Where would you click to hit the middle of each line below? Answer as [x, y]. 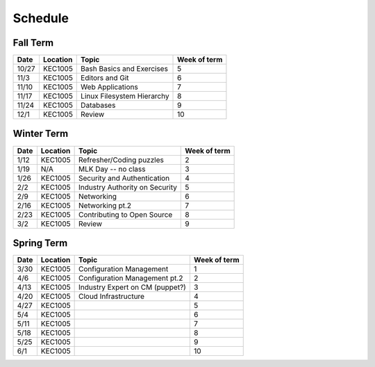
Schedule [41, 18]
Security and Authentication [124, 178]
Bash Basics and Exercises [124, 69]
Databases [98, 106]
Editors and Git [105, 78]
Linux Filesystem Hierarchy [125, 96]
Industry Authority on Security [128, 187]
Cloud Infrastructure [112, 297]
